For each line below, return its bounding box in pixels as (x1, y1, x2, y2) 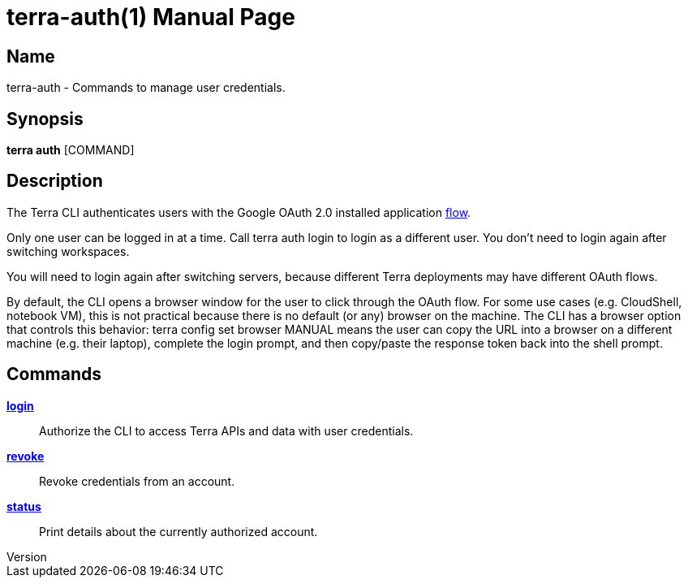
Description (6, 171, 103, 192)
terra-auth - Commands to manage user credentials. (6, 80, 286, 95)
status (6, 499, 41, 513)
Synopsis (6, 108, 84, 129)
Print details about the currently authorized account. (39, 524, 318, 539)
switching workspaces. (6, 244, 130, 258)
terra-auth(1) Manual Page (6, 3, 295, 31)
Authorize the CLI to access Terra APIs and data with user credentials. (39, 423, 414, 438)
